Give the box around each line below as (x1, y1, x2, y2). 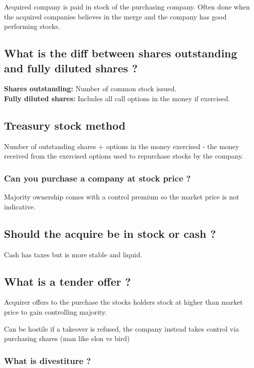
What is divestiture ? (4, 354, 91, 367)
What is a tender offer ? (4, 273, 131, 289)
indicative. (4, 201, 36, 211)
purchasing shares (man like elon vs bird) (4, 333, 130, 344)
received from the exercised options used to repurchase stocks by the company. (4, 151, 244, 161)
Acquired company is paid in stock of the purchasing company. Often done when (4, 1, 250, 11)
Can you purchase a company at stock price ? (4, 172, 191, 184)
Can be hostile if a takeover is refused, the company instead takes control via (4, 323, 239, 334)
